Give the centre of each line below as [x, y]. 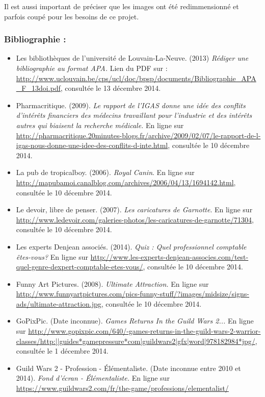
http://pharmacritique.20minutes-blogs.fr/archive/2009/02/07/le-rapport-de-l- [138, 135]
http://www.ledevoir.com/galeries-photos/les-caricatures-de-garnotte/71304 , [135, 219]
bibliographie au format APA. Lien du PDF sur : [92, 68]
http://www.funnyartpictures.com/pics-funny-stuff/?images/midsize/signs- [132, 294]
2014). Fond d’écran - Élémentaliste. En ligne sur [93, 378]
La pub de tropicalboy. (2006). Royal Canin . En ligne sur [105, 172]
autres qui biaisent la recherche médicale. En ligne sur [100, 125]
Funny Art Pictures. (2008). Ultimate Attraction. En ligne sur [112, 283]
